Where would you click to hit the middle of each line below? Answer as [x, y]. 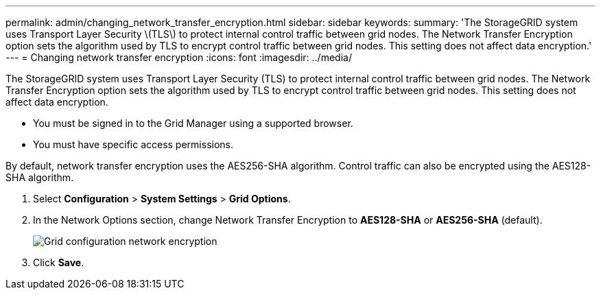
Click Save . [59, 262]
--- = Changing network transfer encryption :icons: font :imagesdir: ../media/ [179, 57]
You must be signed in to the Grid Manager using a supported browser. [193, 123]
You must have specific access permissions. [133, 144]
